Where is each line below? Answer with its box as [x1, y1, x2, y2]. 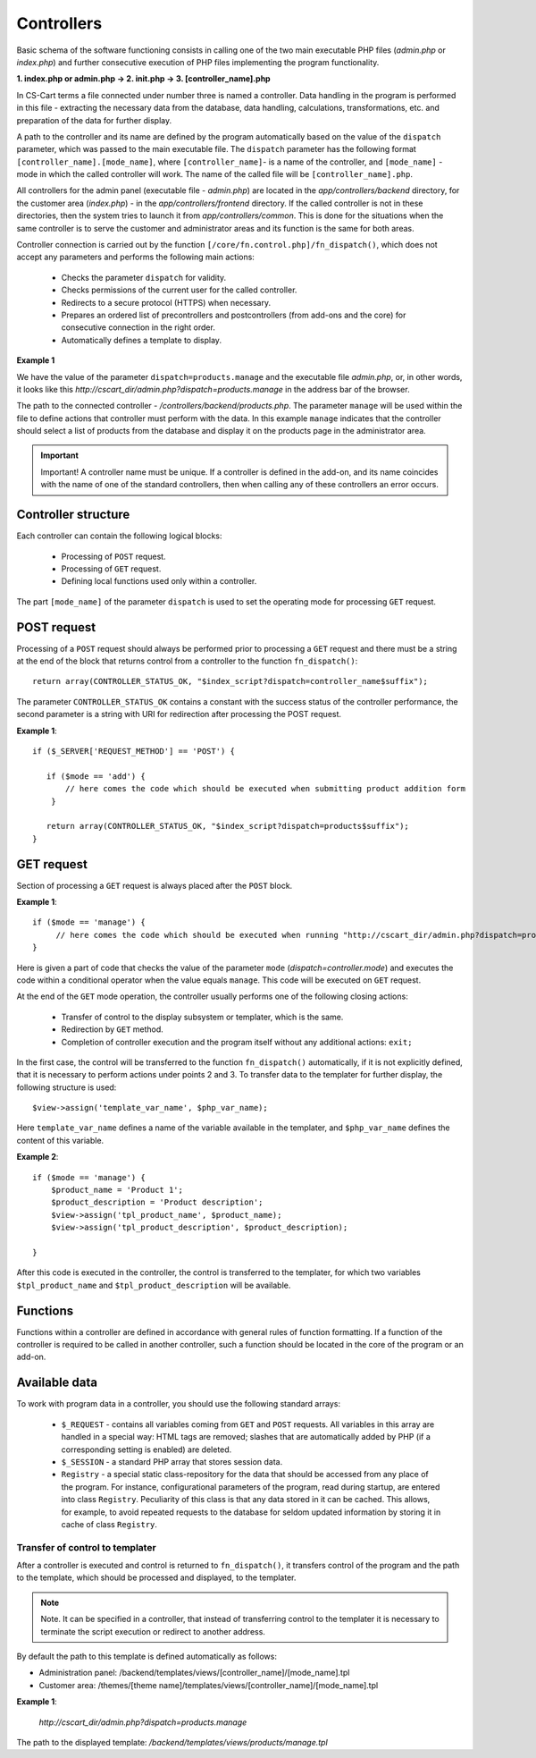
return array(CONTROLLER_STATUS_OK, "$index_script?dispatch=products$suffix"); [46, 821, 410, 832]
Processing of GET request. [61, 563, 162, 574]
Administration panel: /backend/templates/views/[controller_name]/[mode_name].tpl [38, 1668, 350, 1678]
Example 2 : [16, 1152, 59, 1162]
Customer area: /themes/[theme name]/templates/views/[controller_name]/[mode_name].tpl [38, 1679, 379, 1690]
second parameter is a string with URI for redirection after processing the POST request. [16, 709, 342, 720]
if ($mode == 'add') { [46, 771, 147, 782]
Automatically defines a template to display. [61, 334, 222, 345]
